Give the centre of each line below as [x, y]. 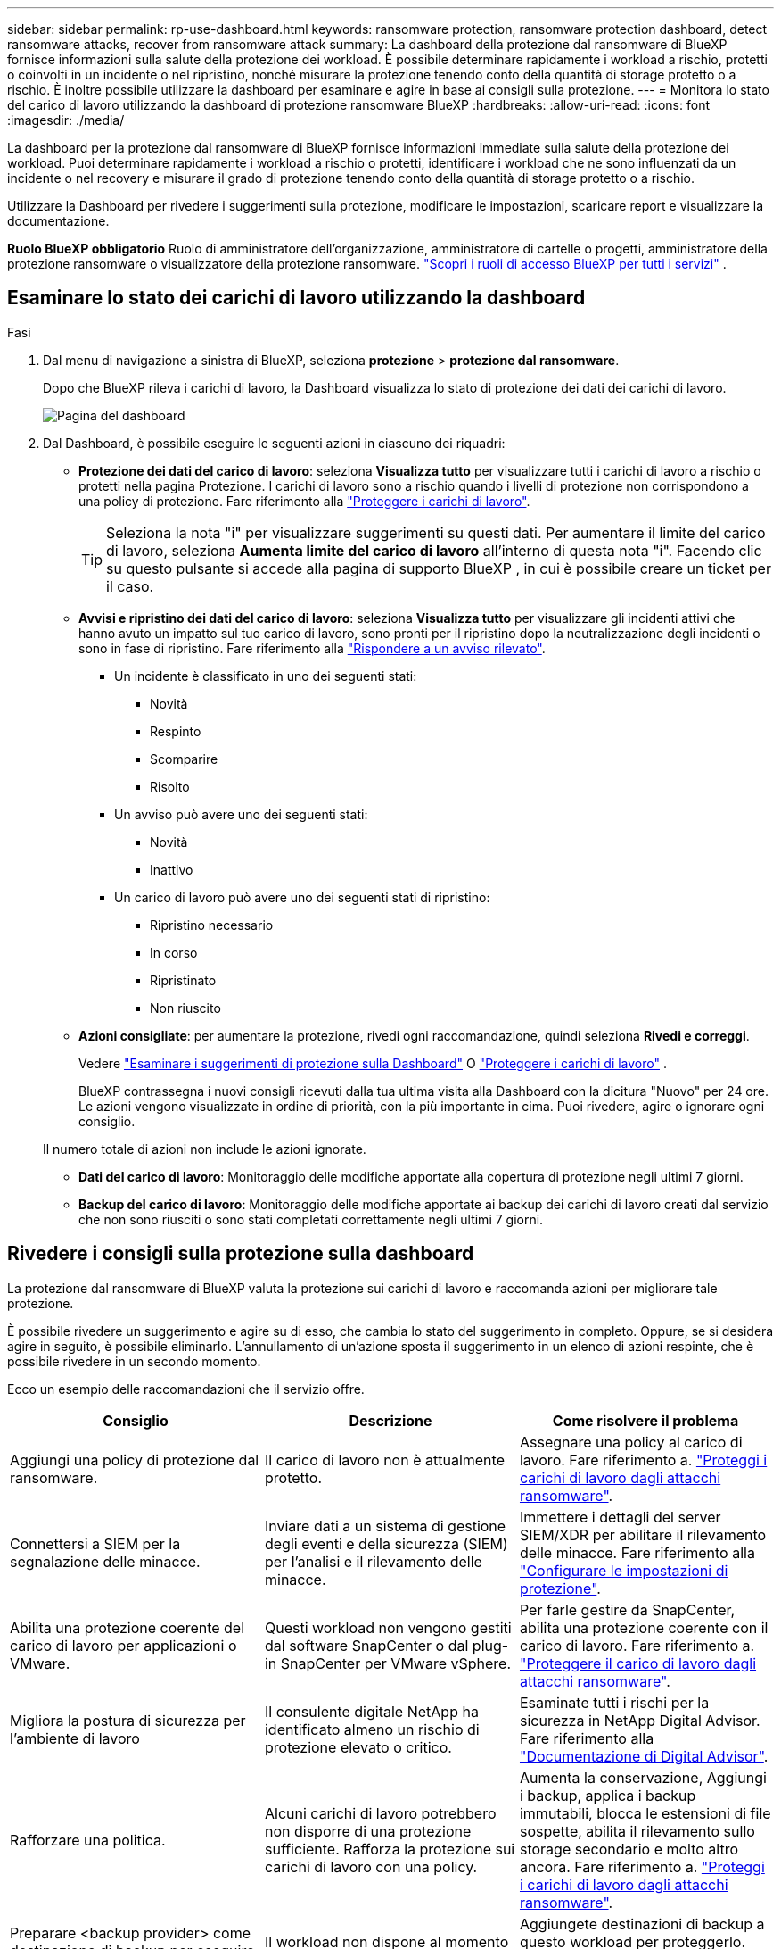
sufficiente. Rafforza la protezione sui [390, 1849]
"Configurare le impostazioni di [624, 1570]
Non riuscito [185, 1008]
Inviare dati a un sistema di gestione [385, 1526]
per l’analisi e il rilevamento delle [373, 1561]
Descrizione [390, 1420]
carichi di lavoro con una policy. [371, 1866]
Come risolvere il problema [645, 1420]
